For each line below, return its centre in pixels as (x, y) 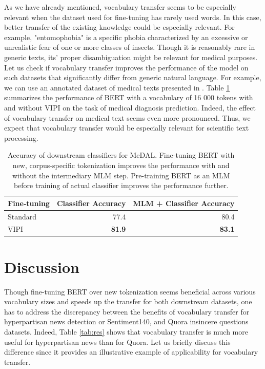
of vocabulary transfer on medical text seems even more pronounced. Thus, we (127, 117)
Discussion (42, 266)
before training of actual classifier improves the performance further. (121, 185)
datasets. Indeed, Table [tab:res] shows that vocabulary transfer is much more (126, 331)
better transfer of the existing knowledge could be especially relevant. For (119, 27)
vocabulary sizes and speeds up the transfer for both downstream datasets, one (128, 301)
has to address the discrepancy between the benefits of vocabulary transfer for (127, 311)
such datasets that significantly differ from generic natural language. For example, (133, 77)
